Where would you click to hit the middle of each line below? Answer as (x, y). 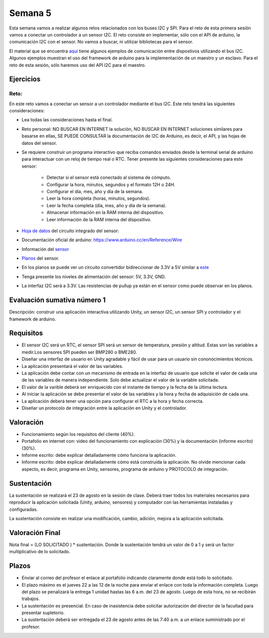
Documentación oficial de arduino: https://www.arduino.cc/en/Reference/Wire (102, 240)
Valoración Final (35, 532)
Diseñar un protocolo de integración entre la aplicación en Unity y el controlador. (104, 408)
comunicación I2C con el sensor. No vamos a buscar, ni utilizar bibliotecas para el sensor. (101, 42)
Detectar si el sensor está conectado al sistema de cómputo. (109, 178)
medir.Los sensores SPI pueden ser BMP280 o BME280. (79, 352)
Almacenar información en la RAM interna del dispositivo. (105, 213)
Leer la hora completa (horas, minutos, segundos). (98, 198)
